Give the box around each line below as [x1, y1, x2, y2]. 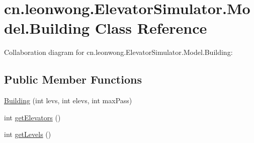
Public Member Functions [4, 71, 142, 87]
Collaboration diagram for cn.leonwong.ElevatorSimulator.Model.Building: [4, 47, 233, 57]
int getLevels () [4, 129, 51, 139]
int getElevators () [4, 112, 61, 122]
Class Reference [95, 18, 207, 38]
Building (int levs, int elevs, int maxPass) [4, 95, 132, 106]
